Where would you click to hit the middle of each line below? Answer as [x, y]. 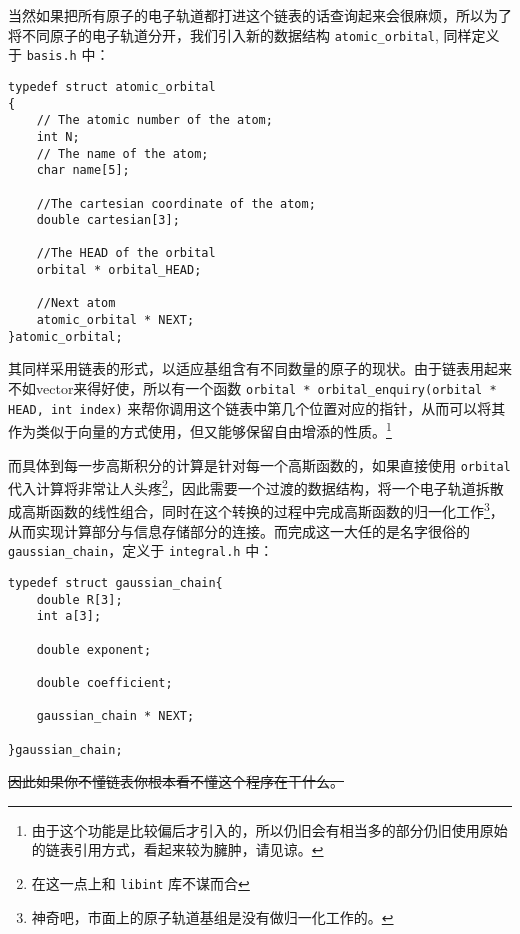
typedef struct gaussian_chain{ [115, 582]
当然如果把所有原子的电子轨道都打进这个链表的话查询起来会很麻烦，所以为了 [260, 15]
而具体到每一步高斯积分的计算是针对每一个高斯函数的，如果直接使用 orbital [259, 464]
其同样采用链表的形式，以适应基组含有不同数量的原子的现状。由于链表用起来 [260, 368]
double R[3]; [79, 599]
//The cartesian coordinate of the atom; [176, 203]
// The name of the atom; [122, 153]
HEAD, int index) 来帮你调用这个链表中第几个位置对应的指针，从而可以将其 [257, 407]
